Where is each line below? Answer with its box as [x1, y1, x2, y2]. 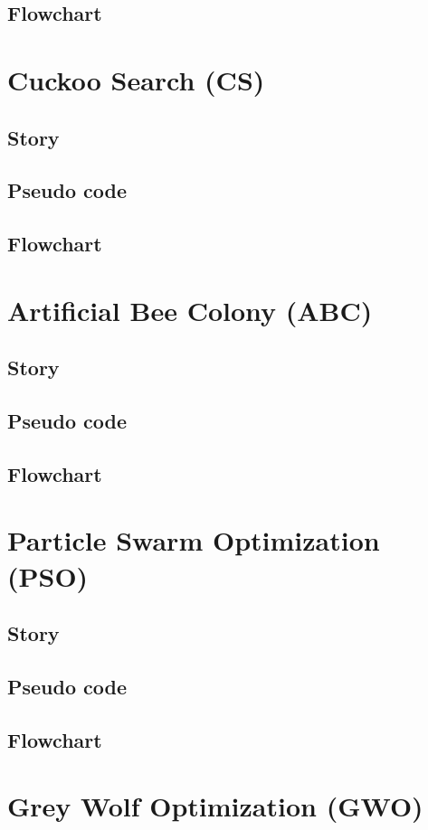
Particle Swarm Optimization [7, 522, 380, 559]
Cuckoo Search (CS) [7, 61, 265, 98]
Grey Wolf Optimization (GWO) [7, 788, 423, 825]
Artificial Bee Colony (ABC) [7, 291, 373, 328]
